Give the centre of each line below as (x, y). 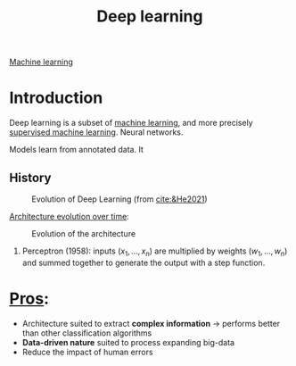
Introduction (56, 98)
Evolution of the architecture (84, 233)
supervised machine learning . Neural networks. (96, 132)
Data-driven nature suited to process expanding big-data (128, 342)
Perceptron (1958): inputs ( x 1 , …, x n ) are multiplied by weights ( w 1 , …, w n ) (155, 252)
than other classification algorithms (87, 333)
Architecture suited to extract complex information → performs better (151, 323)
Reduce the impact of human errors (87, 352)
